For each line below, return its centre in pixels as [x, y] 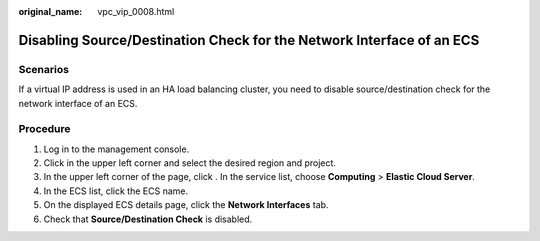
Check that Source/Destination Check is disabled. [148, 219]
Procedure [44, 129]
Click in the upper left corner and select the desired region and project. [190, 163]
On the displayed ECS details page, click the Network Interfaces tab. [186, 205]
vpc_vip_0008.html [136, 11]
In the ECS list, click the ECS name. [116, 191]
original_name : [50, 11]
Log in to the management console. [116, 149]
